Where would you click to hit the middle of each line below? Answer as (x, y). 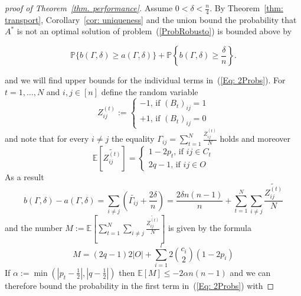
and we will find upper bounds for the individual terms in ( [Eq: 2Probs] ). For (145, 80)
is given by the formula (210, 228)
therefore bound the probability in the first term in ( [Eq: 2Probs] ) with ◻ (140, 285)
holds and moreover (255, 139)
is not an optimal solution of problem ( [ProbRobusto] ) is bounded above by (154, 31)
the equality (133, 139)
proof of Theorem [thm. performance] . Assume (89, 8)
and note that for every (47, 139)
